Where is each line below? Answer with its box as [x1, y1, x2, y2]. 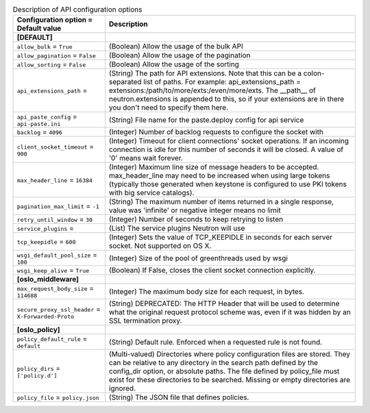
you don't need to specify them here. [108, 103, 229, 112]
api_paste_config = [16, 112, 78, 121]
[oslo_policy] [16, 325, 61, 335]
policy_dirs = [16, 363, 61, 373]
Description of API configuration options [12, 5, 143, 14]
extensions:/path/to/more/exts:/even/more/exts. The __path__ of [108, 86, 317, 95]
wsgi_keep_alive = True [16, 266, 90, 275]
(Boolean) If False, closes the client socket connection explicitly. [108, 266, 316, 275]
